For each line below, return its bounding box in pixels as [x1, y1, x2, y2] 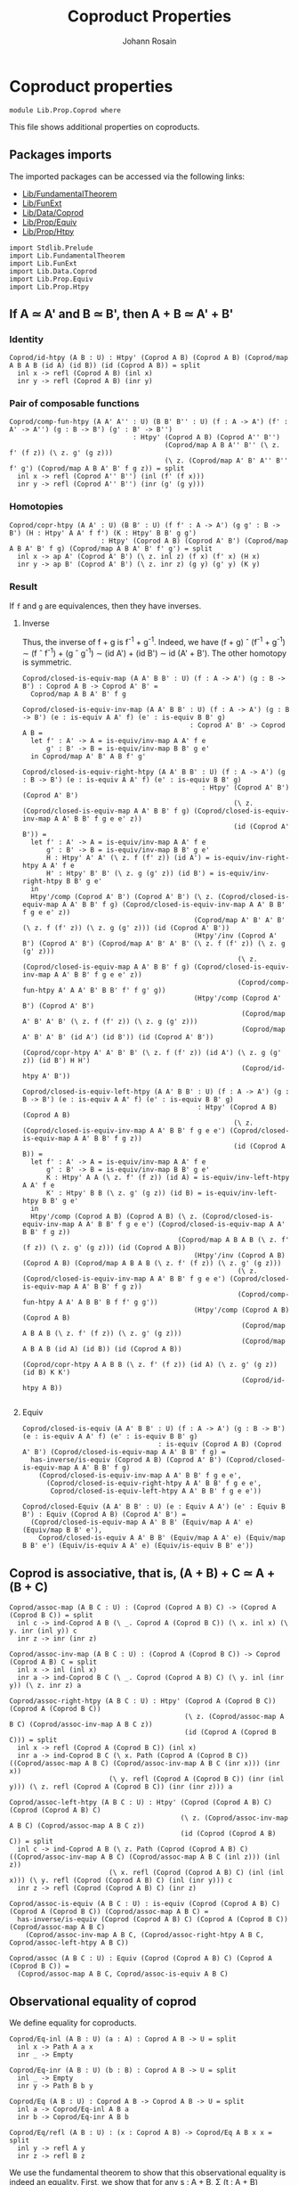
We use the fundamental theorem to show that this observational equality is [9, 2167, 286, 2178]
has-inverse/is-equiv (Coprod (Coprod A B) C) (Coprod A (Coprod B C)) [17, 1915, 289, 1924]
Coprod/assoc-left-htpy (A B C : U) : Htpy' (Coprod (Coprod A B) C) [9, 1798, 273, 1807]
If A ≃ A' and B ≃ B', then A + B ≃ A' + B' [9, 306, 234, 322]
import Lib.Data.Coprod [9, 266, 98, 275]
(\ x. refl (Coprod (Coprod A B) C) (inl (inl [108, 1869, 285, 1878]
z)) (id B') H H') [21, 1056, 91, 1066]
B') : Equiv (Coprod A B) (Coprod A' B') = [21, 1510, 187, 1519]
